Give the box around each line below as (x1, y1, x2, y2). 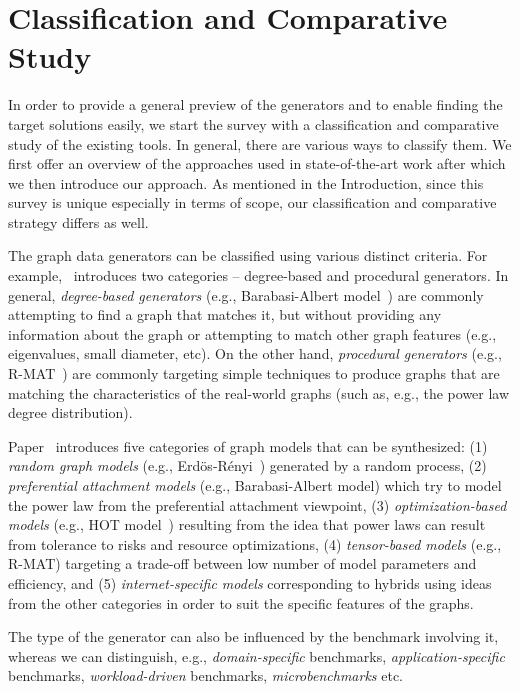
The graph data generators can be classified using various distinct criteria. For (8, 245, 488, 266)
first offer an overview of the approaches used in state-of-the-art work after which (8, 153, 506, 174)
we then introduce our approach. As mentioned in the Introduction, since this (8, 172, 484, 193)
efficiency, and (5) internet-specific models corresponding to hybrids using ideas (8, 572, 492, 593)
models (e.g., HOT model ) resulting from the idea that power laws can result (8, 514, 486, 535)
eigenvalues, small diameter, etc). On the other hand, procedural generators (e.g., (8, 343, 502, 364)
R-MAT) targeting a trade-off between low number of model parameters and (8, 553, 477, 574)
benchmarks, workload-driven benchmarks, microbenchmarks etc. (8, 665, 404, 686)
